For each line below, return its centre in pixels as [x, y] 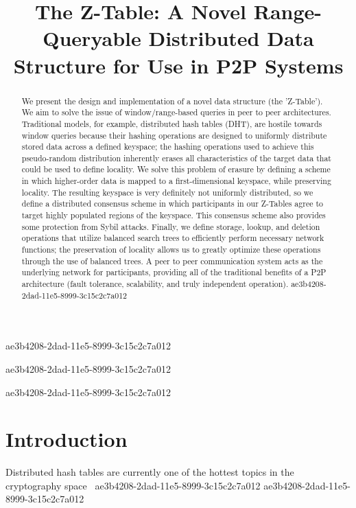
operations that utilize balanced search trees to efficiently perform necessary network [173, 238]
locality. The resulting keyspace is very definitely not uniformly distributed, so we [167, 192]
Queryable [92, 38]
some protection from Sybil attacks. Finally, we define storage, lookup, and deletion [171, 226]
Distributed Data [231, 38]
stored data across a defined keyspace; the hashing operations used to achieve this [168, 147]
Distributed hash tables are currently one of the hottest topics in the [150, 472]
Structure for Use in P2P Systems [178, 65]
